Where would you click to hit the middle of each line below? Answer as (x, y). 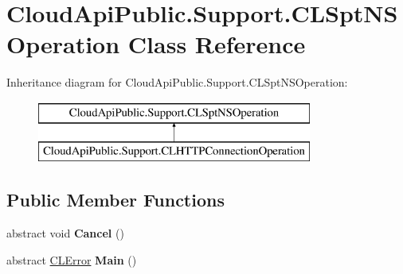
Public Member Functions (115, 200)
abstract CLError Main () (72, 259)
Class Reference (217, 44)
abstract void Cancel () (65, 233)
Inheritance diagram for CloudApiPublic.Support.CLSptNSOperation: (177, 82)
